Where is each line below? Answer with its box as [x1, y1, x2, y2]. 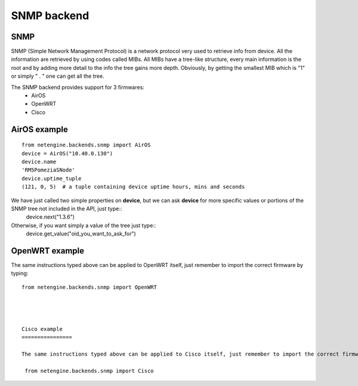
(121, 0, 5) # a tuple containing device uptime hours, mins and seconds [21, 183, 245, 191]
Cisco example [21, 326, 63, 332]
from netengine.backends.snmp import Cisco [24, 367, 155, 374]
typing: [11, 269, 29, 277]
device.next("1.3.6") [26, 213, 75, 220]
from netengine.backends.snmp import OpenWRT [21, 284, 158, 290]
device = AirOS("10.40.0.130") [21, 150, 113, 157]
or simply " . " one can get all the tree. [11, 72, 104, 80]
